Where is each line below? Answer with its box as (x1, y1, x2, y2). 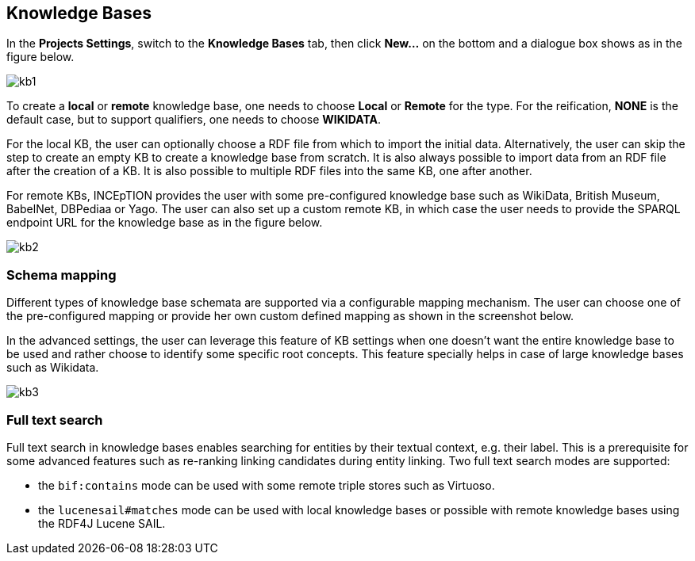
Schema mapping (6, 266, 117, 283)
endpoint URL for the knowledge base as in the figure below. (6, 216, 323, 230)
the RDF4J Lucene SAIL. (38, 516, 166, 530)
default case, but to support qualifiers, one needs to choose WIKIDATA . (6, 113, 382, 127)
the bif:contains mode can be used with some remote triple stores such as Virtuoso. (38, 478, 495, 492)
